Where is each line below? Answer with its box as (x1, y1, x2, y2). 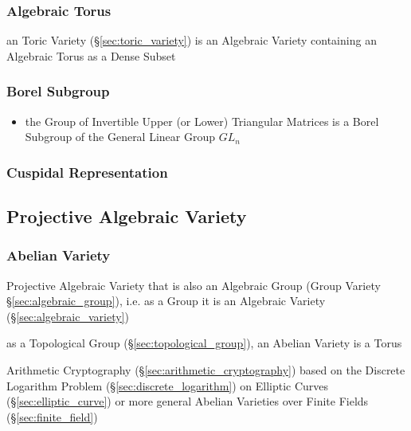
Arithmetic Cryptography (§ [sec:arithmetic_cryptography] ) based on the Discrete (6, 362, 405, 378)
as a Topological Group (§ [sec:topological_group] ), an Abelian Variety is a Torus (6, 335, 402, 351)
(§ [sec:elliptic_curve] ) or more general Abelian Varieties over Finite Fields (6, 393, 369, 409)
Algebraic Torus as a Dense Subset (6, 47, 176, 64)
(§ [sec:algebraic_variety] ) (6, 308, 129, 324)
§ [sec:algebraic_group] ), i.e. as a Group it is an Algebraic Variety (6, 292, 326, 309)
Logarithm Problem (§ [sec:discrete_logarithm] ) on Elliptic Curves (6, 377, 329, 394)
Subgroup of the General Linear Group (25, 128, 216, 145)
